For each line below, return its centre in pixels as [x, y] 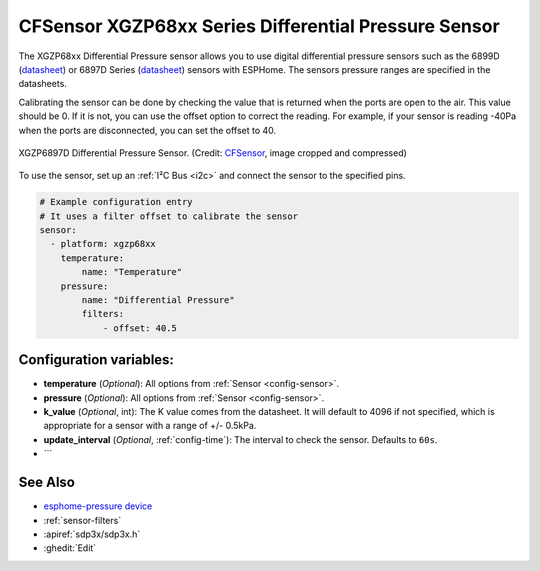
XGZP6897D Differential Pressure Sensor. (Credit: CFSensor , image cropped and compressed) [212, 152]
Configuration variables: [96, 360]
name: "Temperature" [132, 272]
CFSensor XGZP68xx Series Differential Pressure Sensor [259, 26]
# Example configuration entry [116, 202]
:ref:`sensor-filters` [82, 520]
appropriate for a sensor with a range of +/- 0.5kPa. [150, 426]
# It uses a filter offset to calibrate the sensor [169, 216]
